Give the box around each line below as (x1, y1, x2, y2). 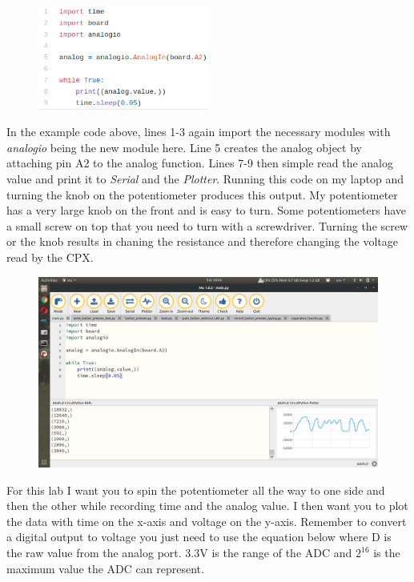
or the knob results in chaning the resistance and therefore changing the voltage (6, 233, 398, 250)
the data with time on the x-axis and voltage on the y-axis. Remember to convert (6, 512, 407, 529)
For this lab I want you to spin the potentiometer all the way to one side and (6, 481, 385, 498)
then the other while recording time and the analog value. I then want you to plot (6, 497, 408, 514)
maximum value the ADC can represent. (6, 560, 204, 576)
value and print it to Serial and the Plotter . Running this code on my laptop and (6, 170, 404, 187)
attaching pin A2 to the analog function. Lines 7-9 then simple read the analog (6, 155, 394, 171)
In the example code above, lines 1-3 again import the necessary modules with (6, 123, 391, 140)
